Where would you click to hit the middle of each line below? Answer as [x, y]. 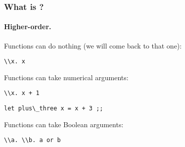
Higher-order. [28, 26]
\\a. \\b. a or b [32, 140]
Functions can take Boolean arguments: [64, 124]
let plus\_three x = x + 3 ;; [54, 109]
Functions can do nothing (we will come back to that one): [93, 45]
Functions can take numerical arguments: [66, 77]
